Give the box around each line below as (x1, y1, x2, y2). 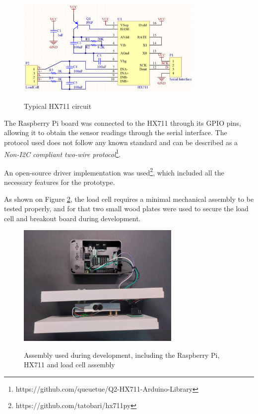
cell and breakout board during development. (4, 213, 141, 223)
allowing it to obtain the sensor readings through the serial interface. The (4, 127, 227, 138)
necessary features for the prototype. (4, 177, 115, 187)
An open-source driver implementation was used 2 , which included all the (4, 166, 224, 177)
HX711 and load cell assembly (24, 359, 115, 370)
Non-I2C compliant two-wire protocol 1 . (4, 147, 121, 159)
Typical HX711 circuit (24, 101, 92, 111)
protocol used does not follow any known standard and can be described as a (4, 137, 238, 147)
